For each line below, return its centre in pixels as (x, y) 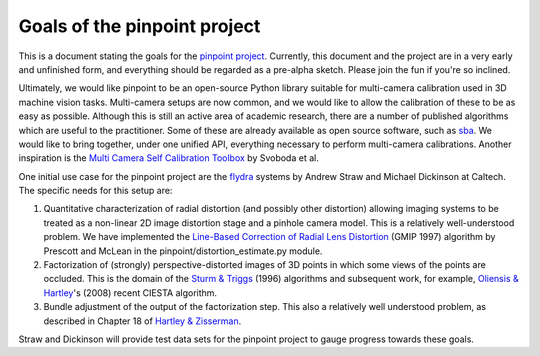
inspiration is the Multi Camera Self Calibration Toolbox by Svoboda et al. (168, 158)
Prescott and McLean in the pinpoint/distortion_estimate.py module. (183, 251)
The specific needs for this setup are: (95, 191)
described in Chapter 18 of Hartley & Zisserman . (142, 321)
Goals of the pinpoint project (139, 26)
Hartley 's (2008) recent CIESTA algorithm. (130, 292)
